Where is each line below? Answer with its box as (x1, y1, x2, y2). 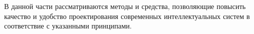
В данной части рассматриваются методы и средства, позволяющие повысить (4, 1, 246, 11)
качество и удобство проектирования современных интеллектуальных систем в (4, 10, 250, 21)
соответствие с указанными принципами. (4, 20, 132, 31)
